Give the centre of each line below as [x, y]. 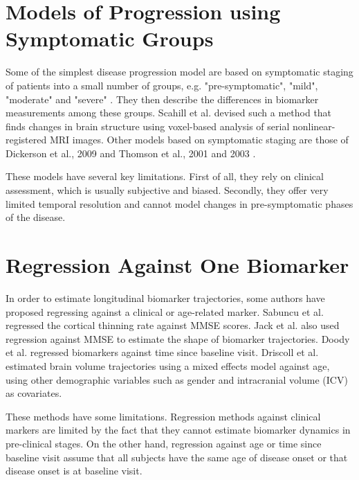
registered [26, 140]
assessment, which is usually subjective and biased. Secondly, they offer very [167, 190]
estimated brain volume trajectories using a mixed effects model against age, [168, 365]
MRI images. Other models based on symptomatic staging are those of [199, 140]
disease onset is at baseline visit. [74, 471]
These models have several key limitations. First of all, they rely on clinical [165, 176]
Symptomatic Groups [110, 38]
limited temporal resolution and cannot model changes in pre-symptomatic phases [179, 203]
